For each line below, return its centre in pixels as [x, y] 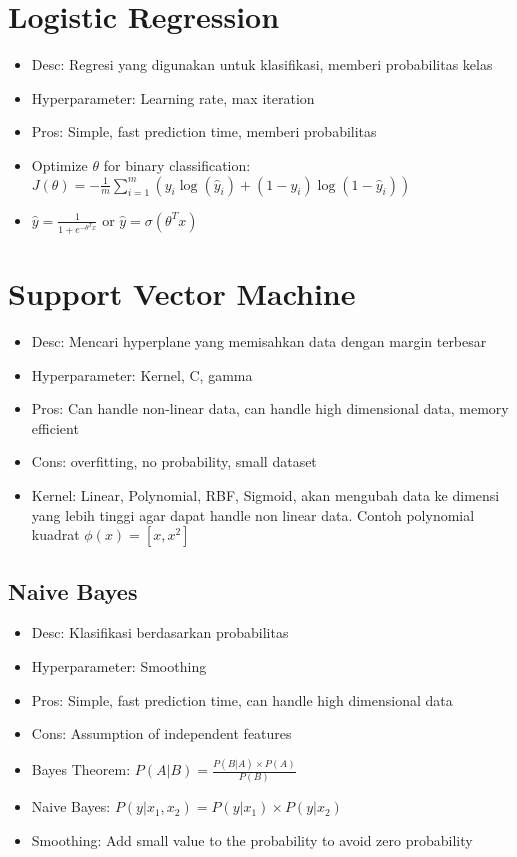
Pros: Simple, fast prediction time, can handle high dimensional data [242, 699]
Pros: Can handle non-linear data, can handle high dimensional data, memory [270, 408]
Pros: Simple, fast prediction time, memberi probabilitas [204, 131]
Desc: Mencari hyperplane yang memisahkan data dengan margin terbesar [259, 341]
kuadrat [55, 534]
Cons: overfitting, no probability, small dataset [174, 461]
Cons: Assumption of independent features [161, 733]
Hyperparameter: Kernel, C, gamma [142, 374]
